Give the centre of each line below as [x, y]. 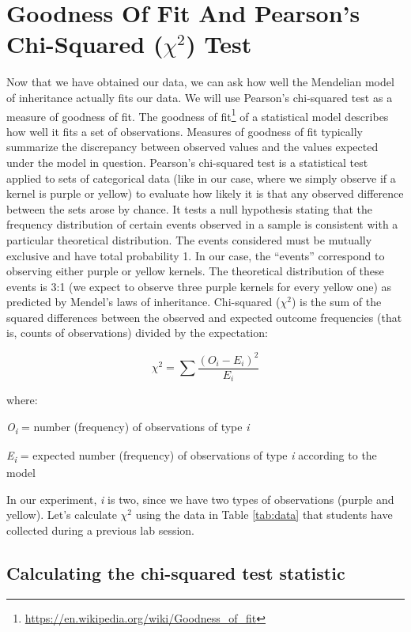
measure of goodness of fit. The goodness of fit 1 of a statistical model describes [198, 115]
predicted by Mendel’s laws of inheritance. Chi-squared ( [143, 302]
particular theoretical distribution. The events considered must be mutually [189, 239]
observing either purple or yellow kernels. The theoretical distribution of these [195, 271]
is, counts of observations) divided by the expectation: [137, 333]
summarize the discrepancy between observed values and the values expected [192, 147]
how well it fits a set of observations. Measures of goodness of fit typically [185, 131]
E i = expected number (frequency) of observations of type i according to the [192, 456]
